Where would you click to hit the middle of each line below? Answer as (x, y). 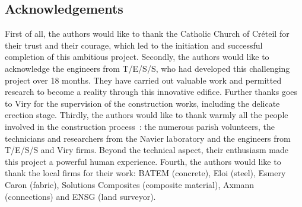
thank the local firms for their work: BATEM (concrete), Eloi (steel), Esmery (145, 173)
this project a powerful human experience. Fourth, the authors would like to (143, 161)
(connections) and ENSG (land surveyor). (80, 196)
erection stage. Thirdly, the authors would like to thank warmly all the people (147, 115)
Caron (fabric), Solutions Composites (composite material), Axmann (130, 184)
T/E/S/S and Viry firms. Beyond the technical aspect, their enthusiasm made (147, 150)
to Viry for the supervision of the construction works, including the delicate (142, 103)
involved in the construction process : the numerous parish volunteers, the (140, 126)
